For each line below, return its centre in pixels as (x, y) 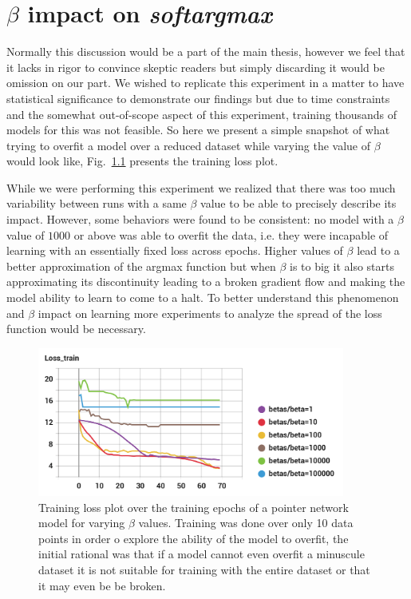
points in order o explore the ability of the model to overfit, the (194, 538)
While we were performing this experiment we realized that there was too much (201, 187)
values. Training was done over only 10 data (246, 523)
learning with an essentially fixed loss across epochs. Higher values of (175, 250)
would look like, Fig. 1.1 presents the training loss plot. (142, 161)
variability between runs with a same (97, 203)
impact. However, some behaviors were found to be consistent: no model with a (200, 219)
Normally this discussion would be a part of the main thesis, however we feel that (206, 52)
